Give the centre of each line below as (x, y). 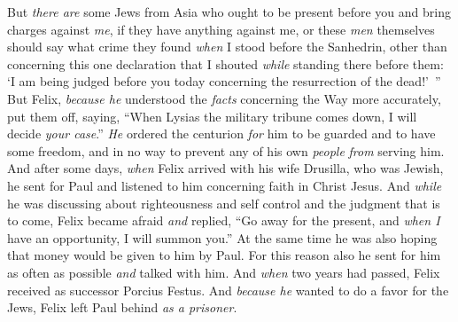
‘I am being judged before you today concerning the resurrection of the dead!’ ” (224, 81)
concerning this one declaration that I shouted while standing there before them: (225, 63)
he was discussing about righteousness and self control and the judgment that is (224, 203)
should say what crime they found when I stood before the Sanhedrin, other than (227, 47)
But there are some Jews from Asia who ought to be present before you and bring (229, 12)
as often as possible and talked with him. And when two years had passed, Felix (224, 272)
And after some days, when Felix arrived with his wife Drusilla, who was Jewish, (225, 168)
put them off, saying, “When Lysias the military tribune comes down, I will (212, 116)
